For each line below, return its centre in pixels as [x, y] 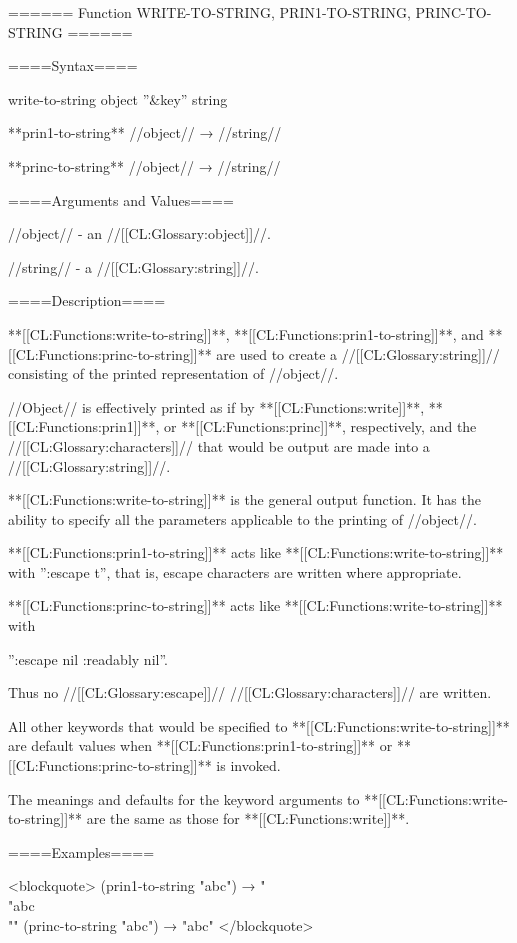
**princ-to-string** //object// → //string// [144, 165]
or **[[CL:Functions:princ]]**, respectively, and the [320, 426]
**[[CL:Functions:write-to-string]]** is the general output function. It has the [244, 499]
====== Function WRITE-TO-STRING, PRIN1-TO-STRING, [209, 12]
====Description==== [87, 300]
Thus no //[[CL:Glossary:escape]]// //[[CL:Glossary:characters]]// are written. [250, 692]
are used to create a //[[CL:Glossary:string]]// [358, 353]
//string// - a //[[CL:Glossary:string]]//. [133, 266]
